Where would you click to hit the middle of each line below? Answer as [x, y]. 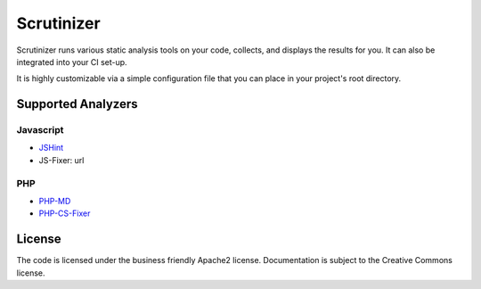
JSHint [51, 148]
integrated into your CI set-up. [72, 62]
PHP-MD [55, 202]
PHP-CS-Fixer [65, 213]
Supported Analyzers [77, 104]
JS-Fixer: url [61, 160]
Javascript [40, 130]
